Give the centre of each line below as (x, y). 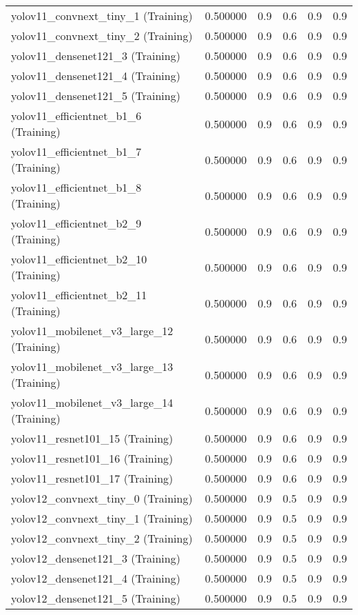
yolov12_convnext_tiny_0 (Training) (102, 498)
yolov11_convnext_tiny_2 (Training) (102, 36)
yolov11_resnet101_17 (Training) (92, 478)
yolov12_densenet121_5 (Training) (96, 598)
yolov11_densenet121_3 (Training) (96, 56)
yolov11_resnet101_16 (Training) (92, 458)
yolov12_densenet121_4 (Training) (96, 578)
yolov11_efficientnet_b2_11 (79, 295)
